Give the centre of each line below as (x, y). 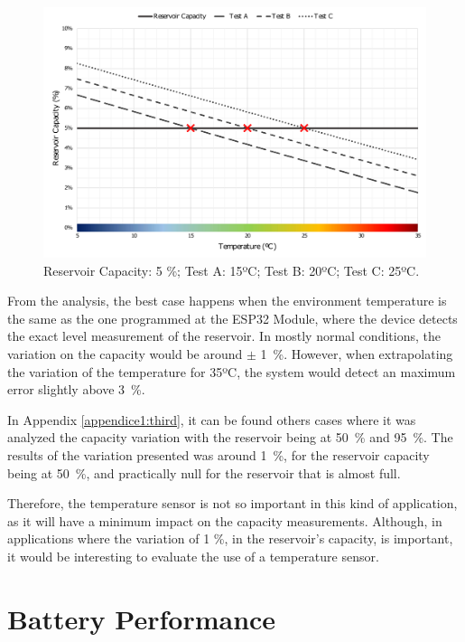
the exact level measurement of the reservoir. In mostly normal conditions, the (224, 336)
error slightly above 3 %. (76, 389)
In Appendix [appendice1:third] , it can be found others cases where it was (212, 419)
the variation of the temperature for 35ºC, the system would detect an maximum (232, 371)
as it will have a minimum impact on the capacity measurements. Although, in (225, 520)
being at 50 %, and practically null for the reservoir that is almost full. (204, 472)
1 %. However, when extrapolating (357, 353)
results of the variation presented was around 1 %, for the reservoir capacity (219, 454)
